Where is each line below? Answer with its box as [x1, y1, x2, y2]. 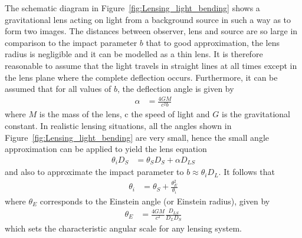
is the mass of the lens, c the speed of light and [39, 108, 210, 120]
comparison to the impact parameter [5, 36, 137, 48]
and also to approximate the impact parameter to [5, 166, 184, 178]
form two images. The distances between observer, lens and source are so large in [5, 25, 298, 37]
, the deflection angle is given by [117, 82, 234, 95]
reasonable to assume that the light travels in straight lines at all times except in [5, 59, 297, 71]
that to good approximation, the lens [146, 36, 280, 48]
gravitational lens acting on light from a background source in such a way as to [5, 13, 291, 25]
